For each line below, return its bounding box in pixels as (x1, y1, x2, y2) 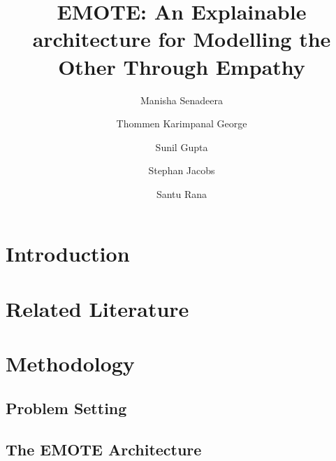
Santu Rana (156, 186, 207, 201)
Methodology (6, 349, 135, 378)
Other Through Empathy (58, 52, 305, 80)
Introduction (6, 239, 130, 268)
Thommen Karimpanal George (116, 116, 247, 131)
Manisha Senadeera (140, 92, 223, 107)
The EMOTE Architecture (6, 438, 202, 460)
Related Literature (6, 294, 189, 322)
